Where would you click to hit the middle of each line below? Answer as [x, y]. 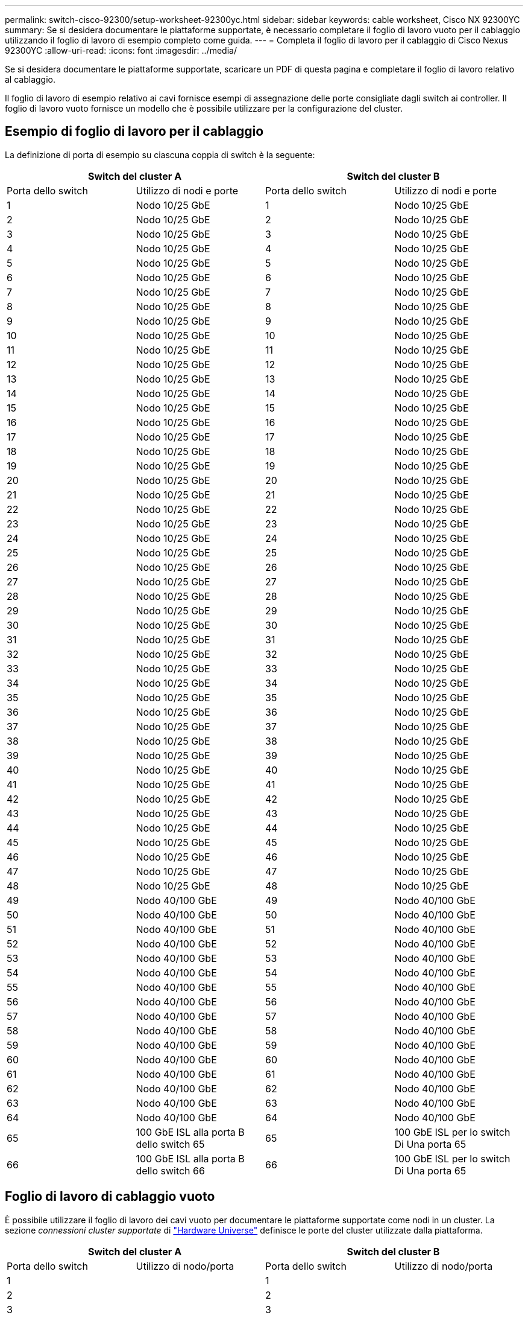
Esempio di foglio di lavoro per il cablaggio [134, 132]
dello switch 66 [170, 1170]
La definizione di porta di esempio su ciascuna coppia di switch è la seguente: [160, 154]
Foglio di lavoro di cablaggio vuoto [110, 1197]
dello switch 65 [170, 1144]
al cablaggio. [30, 79]
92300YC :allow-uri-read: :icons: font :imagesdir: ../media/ [121, 50]
